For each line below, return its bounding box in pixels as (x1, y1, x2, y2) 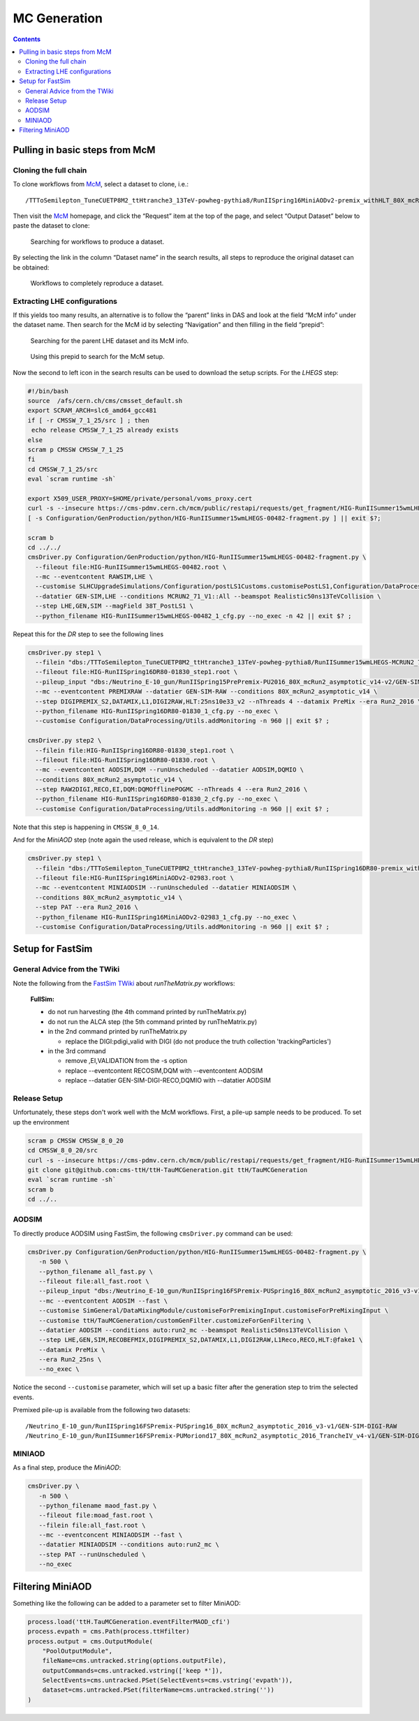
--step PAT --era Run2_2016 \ (35, 903, 139, 911)
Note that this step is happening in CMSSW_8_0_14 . (13, 823, 160, 831)
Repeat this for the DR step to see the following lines (13, 629, 164, 638)
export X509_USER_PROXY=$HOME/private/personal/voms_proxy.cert (27, 495, 253, 502)
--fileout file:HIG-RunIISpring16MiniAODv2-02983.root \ (35, 874, 234, 881)
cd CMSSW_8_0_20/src (27, 1146, 98, 1155)
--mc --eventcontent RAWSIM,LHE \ (35, 573, 154, 581)
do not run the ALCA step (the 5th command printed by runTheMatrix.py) (47, 1017, 258, 1026)
